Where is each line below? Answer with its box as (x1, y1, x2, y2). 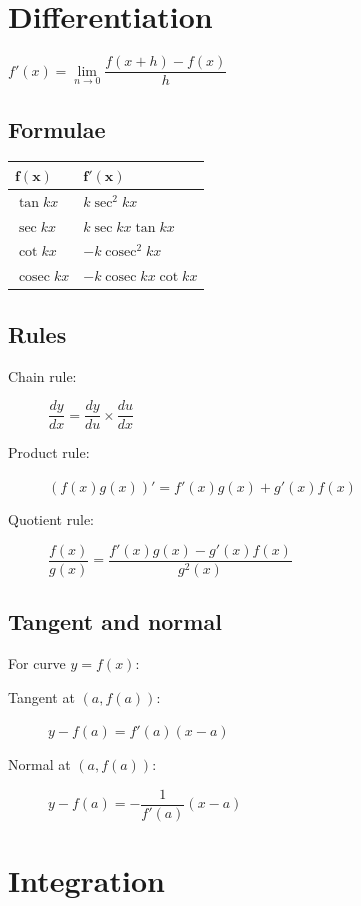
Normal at (8, 754, 71, 775)
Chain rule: (8, 365, 77, 386)
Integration (8, 859, 165, 900)
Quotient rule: (8, 509, 95, 530)
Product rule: (8, 442, 90, 463)
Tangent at (8, 686, 75, 707)
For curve (8, 653, 66, 674)
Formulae (8, 113, 106, 144)
